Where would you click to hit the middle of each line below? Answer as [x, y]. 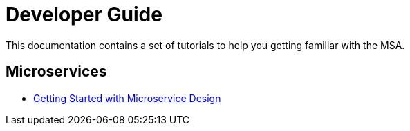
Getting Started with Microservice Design [127, 98]
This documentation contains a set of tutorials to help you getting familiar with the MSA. [205, 45]
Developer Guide [84, 14]
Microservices [56, 72]
